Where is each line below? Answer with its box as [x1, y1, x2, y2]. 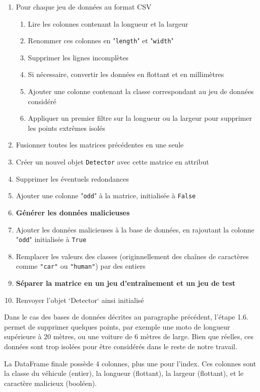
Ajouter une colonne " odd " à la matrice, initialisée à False [16, 190, 196, 201]
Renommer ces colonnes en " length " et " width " [28, 35, 174, 46]
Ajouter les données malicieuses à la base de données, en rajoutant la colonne [16, 224, 254, 234]
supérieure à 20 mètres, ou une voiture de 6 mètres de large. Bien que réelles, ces [4, 331, 254, 342]
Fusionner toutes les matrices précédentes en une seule [16, 139, 184, 150]
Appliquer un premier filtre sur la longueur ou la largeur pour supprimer [28, 113, 252, 123]
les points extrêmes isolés [28, 122, 105, 133]
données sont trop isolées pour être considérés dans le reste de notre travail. [4, 341, 237, 351]
